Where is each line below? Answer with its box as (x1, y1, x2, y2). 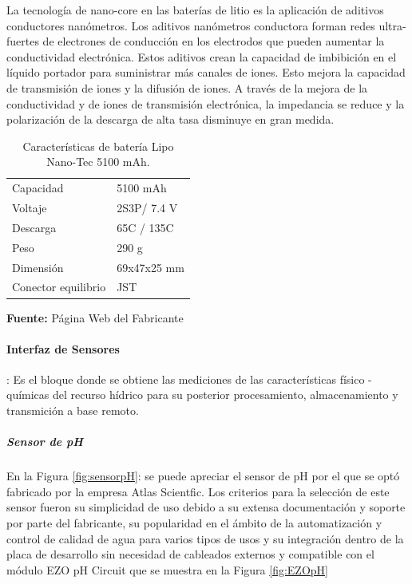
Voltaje (12, 199, 47, 216)
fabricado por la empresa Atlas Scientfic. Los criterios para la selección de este (6, 483, 390, 499)
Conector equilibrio (12, 278, 106, 295)
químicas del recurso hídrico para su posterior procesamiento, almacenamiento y (6, 386, 398, 403)
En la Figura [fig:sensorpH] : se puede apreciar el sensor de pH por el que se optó (6, 468, 400, 484)
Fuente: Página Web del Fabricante (6, 309, 184, 326)
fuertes (6, 33, 39, 49)
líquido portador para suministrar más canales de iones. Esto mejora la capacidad (6, 64, 406, 81)
